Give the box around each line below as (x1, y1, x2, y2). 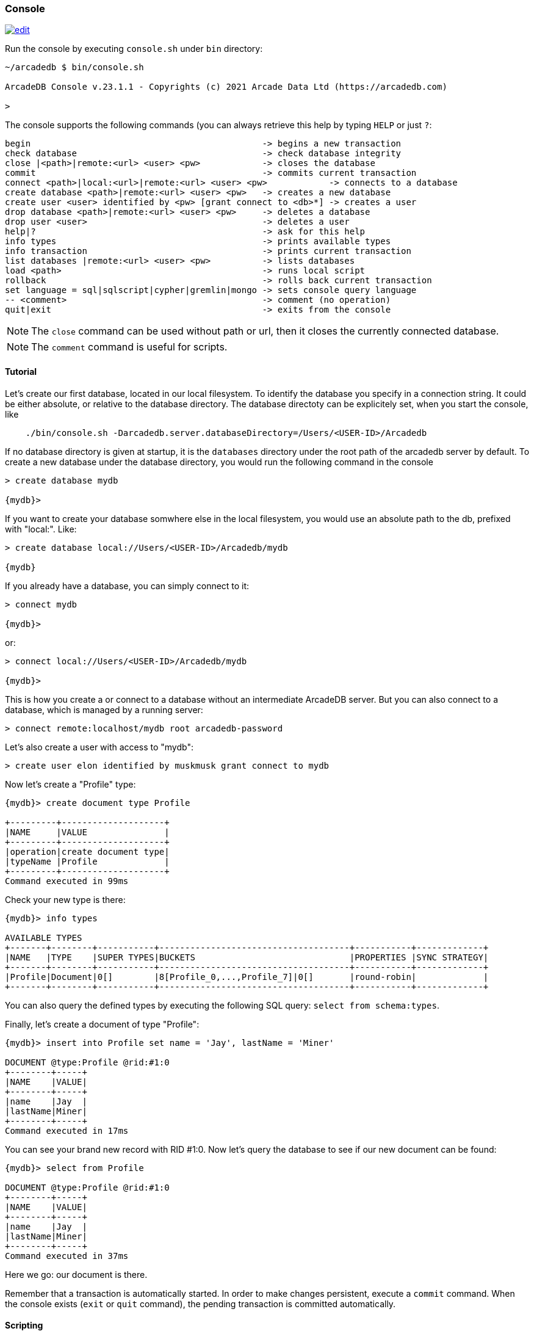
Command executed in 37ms (5, 1250, 129, 1261)
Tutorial (5, 366, 37, 377)
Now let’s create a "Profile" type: (5, 778, 136, 789)
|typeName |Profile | (5, 856, 170, 866)
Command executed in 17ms (5, 1125, 129, 1136)
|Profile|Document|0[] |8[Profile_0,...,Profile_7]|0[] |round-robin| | (5, 971, 489, 982)
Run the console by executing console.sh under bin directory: (5, 43, 263, 54)
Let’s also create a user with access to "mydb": (5, 741, 193, 752)
